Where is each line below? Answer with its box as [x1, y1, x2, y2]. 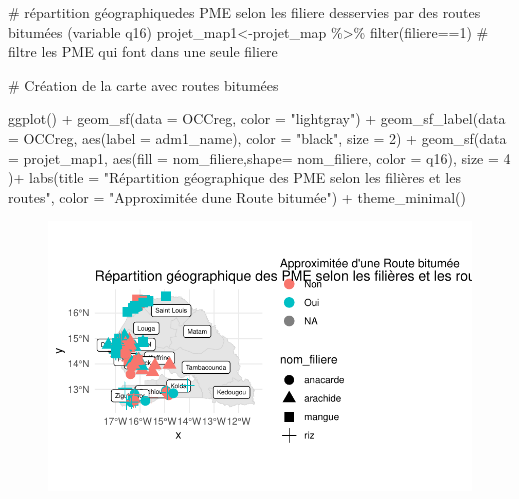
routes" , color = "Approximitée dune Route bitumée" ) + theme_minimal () [8, 186, 466, 207]
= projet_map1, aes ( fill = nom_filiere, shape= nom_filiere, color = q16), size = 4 [8, 147, 511, 168]
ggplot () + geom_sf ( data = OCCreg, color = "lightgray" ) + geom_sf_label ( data [8, 108, 506, 129]
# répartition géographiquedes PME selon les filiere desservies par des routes [8, 2, 481, 22]
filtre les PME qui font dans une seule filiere [8, 41, 278, 62]
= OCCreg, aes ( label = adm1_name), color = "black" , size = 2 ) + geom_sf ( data [8, 127, 507, 148]
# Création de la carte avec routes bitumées [8, 74, 279, 95]
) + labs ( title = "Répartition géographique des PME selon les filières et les [8, 167, 461, 188]
